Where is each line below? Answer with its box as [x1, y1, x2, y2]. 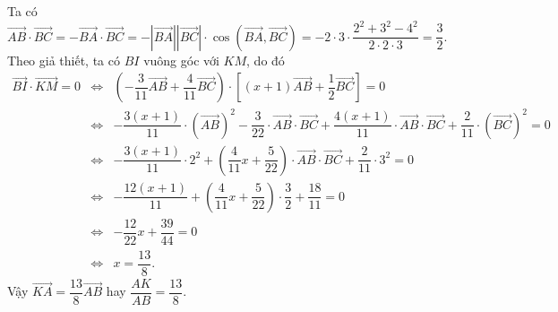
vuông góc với [143, 50, 219, 69]
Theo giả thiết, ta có [7, 50, 120, 69]
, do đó [246, 50, 285, 69]
